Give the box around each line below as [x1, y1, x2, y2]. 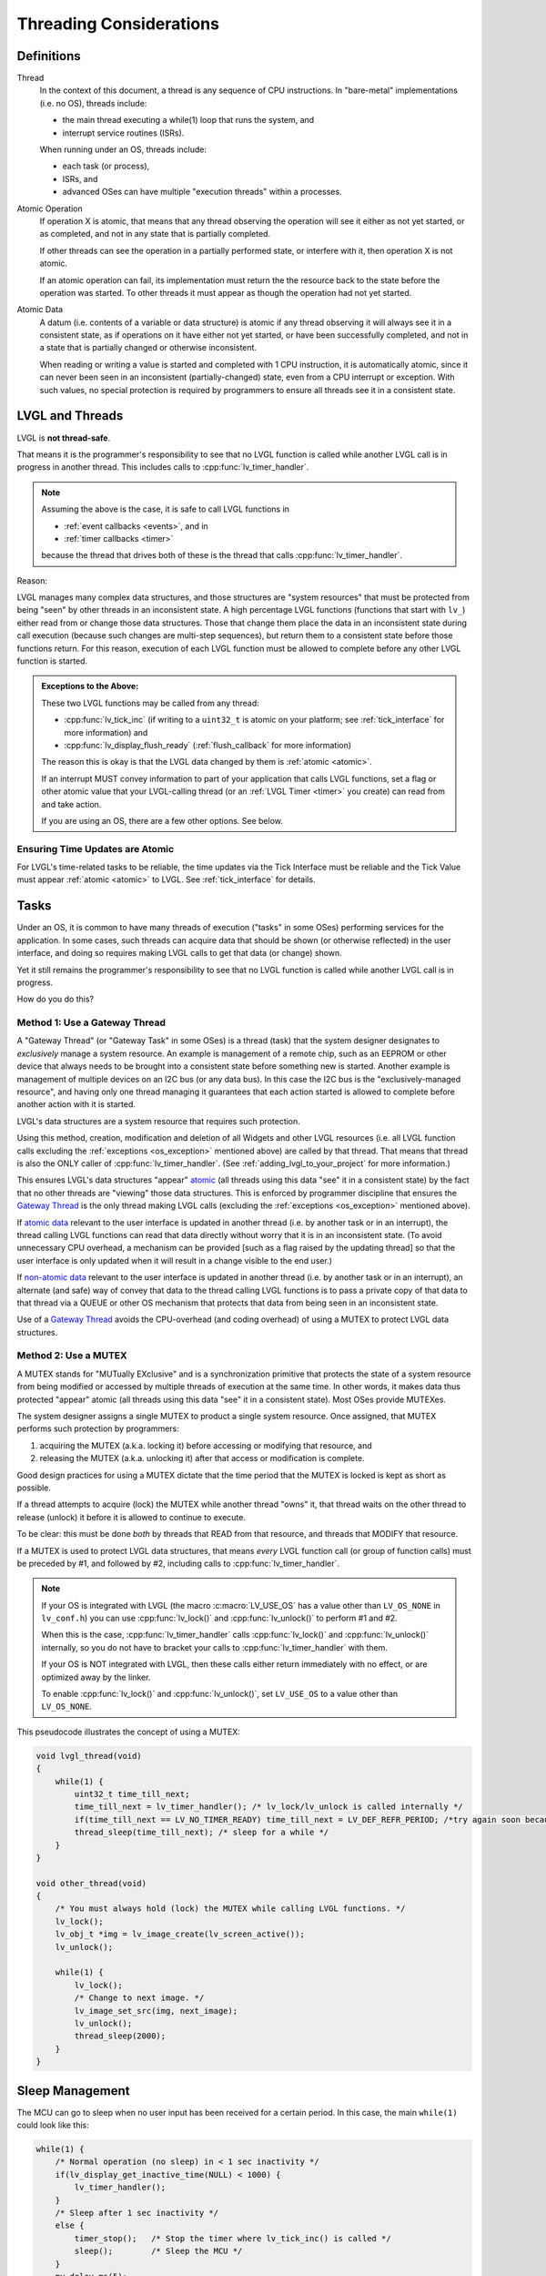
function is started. [16, 655, 88, 666]
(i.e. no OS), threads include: [39, 97, 147, 108]
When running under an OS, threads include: [39, 144, 207, 155]
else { [55, 2220, 85, 2230]
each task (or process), [62, 160, 150, 172]
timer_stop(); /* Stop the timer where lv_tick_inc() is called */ [74, 2233, 391, 2243]
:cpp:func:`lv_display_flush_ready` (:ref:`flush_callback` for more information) [64, 739, 352, 750]
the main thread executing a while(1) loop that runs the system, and [62, 115, 315, 126]
